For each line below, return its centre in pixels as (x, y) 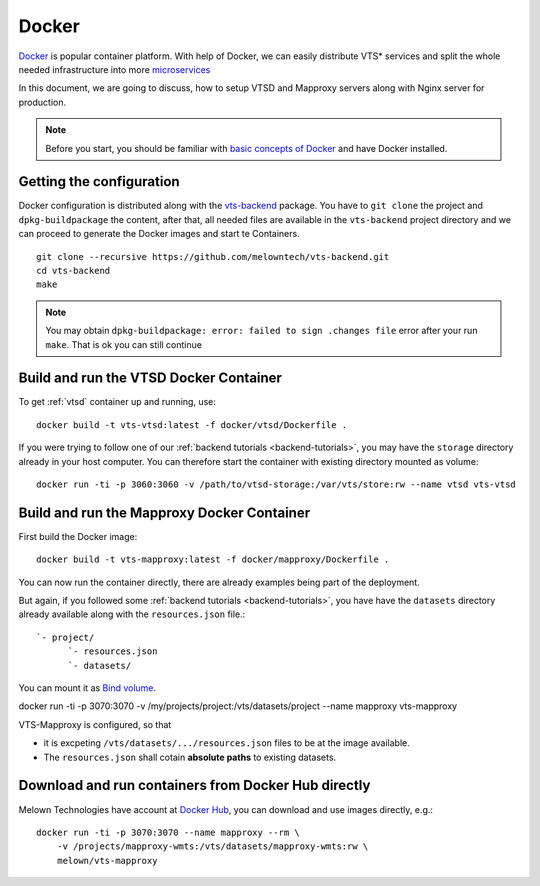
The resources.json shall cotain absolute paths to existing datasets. (190, 757)
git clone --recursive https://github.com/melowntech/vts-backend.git (213, 256)
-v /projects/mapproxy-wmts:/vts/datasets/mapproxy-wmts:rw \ (212, 846)
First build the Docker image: (78, 536)
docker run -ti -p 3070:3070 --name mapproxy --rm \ (168, 832)
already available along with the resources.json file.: (132, 614)
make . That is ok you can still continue (123, 344)
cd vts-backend (73, 270)
